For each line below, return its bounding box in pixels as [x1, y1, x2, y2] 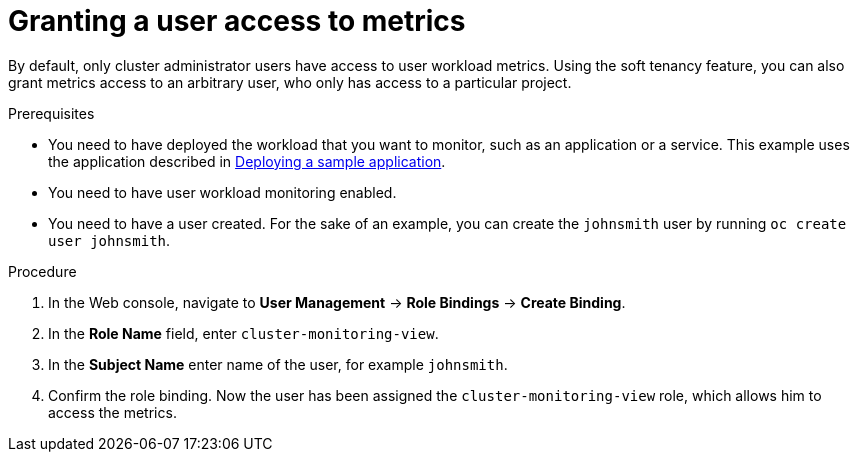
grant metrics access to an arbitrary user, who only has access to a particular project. [8, 73, 572, 91]
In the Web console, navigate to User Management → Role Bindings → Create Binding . [48, 293, 626, 311]
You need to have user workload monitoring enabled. [48, 183, 397, 201]
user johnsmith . [48, 231, 171, 249]
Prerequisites [8, 104, 95, 122]
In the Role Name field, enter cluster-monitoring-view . [48, 324, 439, 342]
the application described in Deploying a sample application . [48, 152, 446, 170]
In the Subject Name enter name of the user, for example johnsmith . [48, 355, 508, 373]
